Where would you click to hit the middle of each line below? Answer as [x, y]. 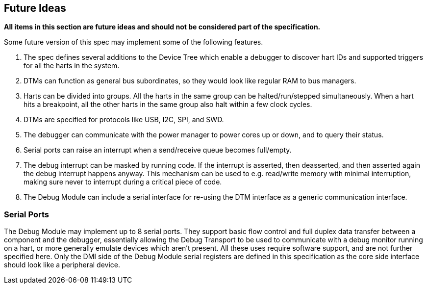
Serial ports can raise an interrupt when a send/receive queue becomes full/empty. [158, 150]
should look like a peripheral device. [62, 265]
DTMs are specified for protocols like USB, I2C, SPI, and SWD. [124, 120]
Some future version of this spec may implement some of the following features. [134, 42]
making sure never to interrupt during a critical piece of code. [123, 182]
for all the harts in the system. [72, 66]
